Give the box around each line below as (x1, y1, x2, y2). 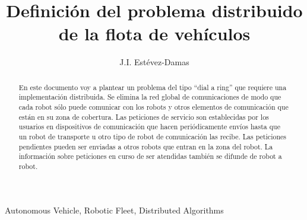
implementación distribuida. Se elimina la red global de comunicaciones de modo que (18, 92, 281, 102)
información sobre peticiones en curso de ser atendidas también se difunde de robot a (18, 151, 282, 161)
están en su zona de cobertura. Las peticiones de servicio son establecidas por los (18, 111, 269, 122)
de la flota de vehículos (58, 21, 251, 46)
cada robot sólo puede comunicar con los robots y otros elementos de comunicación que (18, 102, 289, 112)
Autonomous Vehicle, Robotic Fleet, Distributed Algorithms (5, 203, 224, 216)
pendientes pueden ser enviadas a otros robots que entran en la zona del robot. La (18, 141, 273, 151)
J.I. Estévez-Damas (119, 56, 189, 68)
